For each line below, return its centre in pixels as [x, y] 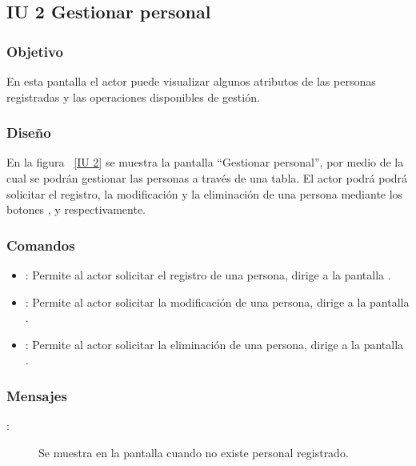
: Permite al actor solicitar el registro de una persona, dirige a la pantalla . [208, 275]
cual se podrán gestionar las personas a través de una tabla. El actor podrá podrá [207, 178]
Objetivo [35, 51]
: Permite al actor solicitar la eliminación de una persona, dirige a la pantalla [214, 344]
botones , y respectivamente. [76, 209]
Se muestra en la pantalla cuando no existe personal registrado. [194, 452]
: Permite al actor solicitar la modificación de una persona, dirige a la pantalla [217, 301]
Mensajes [37, 395]
